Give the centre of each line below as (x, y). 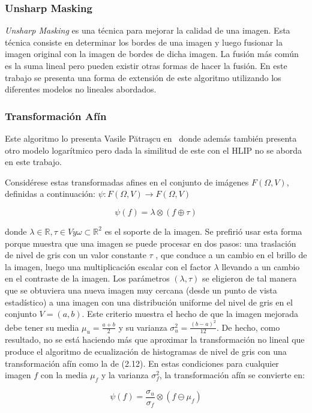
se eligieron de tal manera (249, 278)
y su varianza (143, 327)
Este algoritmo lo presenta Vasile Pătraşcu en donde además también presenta (151, 138)
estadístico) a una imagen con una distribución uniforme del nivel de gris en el (149, 302)
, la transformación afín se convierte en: (232, 375)
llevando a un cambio (261, 266)
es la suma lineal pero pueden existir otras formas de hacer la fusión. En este (146, 65)
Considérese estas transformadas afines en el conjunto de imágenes (127, 182)
